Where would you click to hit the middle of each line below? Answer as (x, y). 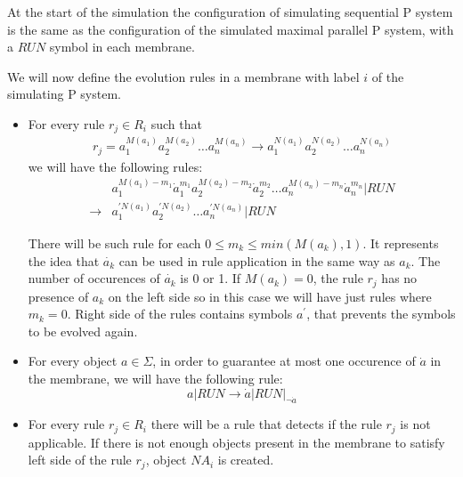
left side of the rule (80, 460)
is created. (246, 460)
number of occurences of (94, 278)
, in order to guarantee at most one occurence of (284, 361)
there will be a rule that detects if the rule (266, 424)
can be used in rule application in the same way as (257, 260)
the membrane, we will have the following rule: (155, 378)
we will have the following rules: (115, 166)
